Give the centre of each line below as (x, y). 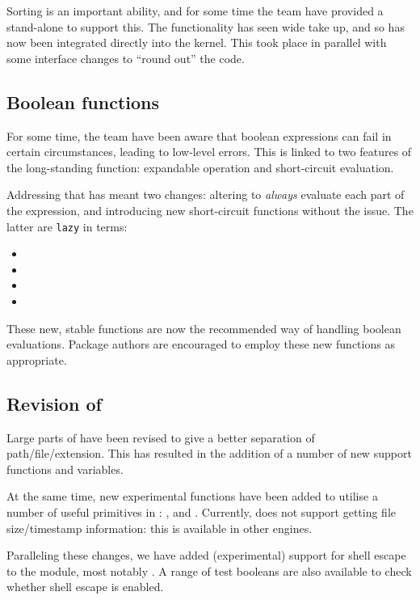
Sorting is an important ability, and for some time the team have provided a (195, 11)
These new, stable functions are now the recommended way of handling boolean (204, 328)
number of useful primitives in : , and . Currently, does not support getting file (202, 511)
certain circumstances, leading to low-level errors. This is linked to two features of (209, 152)
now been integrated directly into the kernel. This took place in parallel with (197, 42)
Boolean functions (83, 101)
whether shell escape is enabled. (85, 587)
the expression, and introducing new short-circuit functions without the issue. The (210, 210)
